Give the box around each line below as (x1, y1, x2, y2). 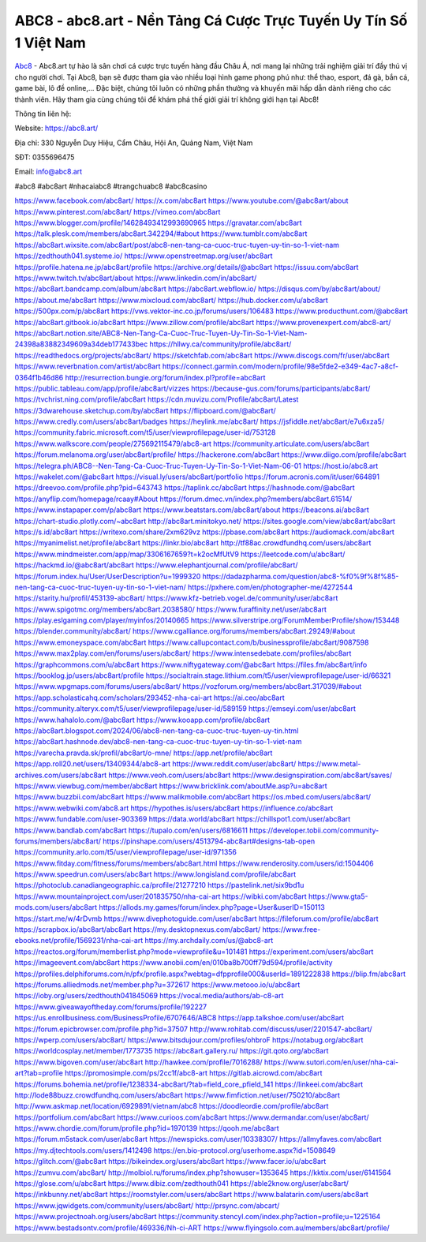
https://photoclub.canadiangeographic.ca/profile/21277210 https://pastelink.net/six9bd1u (14, 881, 305, 890)
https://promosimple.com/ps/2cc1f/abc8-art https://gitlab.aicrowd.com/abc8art (64, 1068, 323, 1078)
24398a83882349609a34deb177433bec (14, 339, 148, 349)
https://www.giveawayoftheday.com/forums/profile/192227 (14, 1002, 207, 1012)
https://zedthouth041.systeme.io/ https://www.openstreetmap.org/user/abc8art (14, 251, 273, 260)
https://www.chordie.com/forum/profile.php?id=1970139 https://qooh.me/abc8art (14, 1124, 279, 1133)
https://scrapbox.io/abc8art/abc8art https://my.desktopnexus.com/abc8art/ (14, 925, 261, 934)
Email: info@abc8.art (14, 166, 83, 177)
